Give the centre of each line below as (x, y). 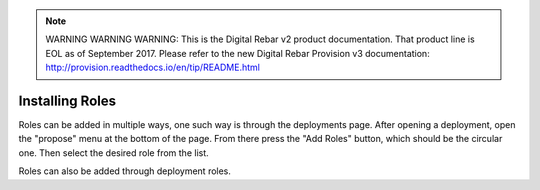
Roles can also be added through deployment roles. (125, 171)
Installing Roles (67, 100)
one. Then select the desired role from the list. (113, 152)
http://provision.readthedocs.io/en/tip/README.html (152, 67)
